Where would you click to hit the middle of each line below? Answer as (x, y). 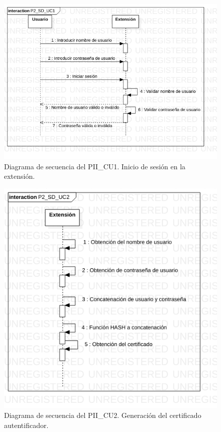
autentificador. (26, 425)
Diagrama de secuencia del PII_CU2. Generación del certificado (103, 415)
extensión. (20, 176)
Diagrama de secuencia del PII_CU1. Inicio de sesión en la (95, 166)
